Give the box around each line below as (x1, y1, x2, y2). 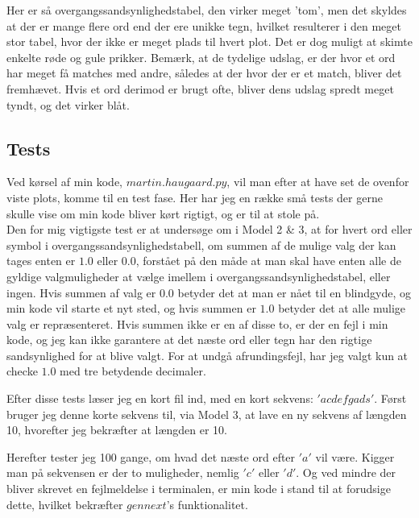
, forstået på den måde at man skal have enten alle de (135, 252, 401, 269)
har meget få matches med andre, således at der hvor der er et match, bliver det (6, 64, 402, 81)
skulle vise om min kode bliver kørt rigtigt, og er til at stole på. (6, 205, 320, 222)
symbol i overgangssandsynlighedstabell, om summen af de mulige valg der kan (6, 236, 396, 253)
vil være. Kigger (315, 448, 395, 465)
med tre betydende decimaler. (60, 363, 206, 379)
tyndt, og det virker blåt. (6, 96, 130, 113)
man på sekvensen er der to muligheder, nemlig (6, 464, 239, 481)
